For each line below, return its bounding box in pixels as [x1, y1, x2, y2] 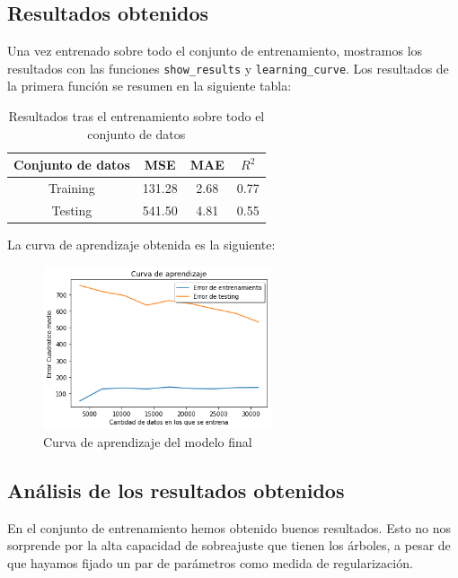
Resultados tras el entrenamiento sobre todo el [8, 107, 265, 126]
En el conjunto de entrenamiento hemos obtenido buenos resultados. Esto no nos [7, 518, 452, 537]
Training [48, 179, 95, 197]
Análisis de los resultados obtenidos [7, 476, 345, 504]
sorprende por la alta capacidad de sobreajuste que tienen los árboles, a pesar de [7, 536, 451, 555]
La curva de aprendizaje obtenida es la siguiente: [7, 235, 276, 254]
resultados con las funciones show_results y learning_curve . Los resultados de [7, 58, 449, 77]
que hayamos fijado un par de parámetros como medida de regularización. [7, 553, 413, 572]
